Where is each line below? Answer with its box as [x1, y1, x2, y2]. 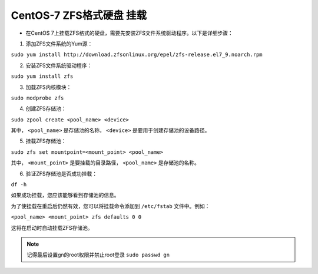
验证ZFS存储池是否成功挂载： [25, 170, 98, 177]
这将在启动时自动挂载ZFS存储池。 [11, 224, 94, 231]
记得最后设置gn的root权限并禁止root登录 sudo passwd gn [26, 251, 170, 259]
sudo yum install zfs [11, 73, 74, 80]
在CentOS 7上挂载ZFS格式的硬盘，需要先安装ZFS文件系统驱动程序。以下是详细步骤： [25, 29, 233, 37]
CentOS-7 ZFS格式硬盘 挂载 [11, 9, 147, 22]
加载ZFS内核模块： [25, 83, 72, 91]
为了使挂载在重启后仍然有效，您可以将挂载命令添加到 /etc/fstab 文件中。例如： [11, 202, 210, 209]
